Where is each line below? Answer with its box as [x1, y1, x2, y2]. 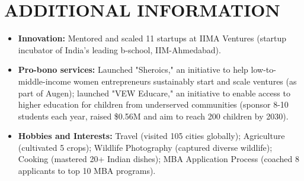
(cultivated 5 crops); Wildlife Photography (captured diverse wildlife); [18, 141, 273, 153]
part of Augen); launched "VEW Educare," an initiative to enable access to [18, 86, 290, 99]
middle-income [18, 75, 71, 87]
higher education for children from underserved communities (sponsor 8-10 [18, 98, 289, 111]
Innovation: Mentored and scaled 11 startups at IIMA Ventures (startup [18, 32, 287, 44]
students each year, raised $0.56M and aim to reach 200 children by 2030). [18, 109, 289, 122]
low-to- [251, 63, 276, 76]
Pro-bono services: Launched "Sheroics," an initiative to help [18, 63, 248, 76]
